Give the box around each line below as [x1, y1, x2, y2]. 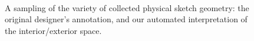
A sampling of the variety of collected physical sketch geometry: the [5, 1, 249, 13]
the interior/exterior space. [5, 24, 102, 36]
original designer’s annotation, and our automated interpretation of [5, 13, 248, 25]
